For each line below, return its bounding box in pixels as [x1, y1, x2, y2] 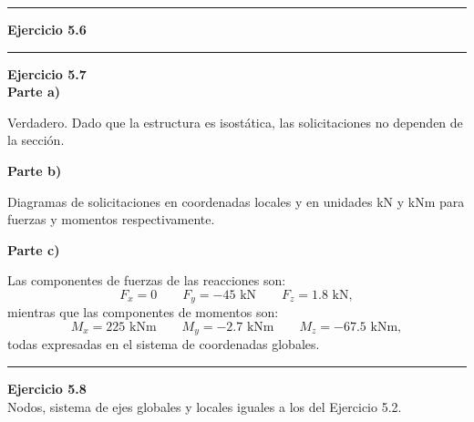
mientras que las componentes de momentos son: [7, 303, 279, 322]
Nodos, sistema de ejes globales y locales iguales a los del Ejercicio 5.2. [7, 396, 402, 416]
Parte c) [7, 240, 60, 259]
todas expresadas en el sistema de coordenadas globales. [7, 335, 320, 354]
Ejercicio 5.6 [7, 20, 87, 38]
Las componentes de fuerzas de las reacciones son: [7, 271, 286, 290]
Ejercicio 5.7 [7, 64, 87, 83]
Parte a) [7, 82, 61, 101]
